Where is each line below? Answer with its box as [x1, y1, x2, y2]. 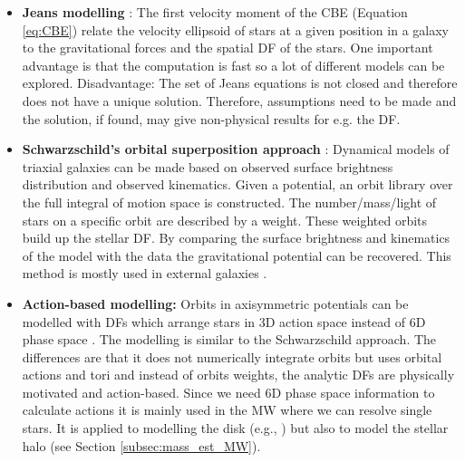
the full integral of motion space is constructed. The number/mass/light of [22, 192, 437, 211]
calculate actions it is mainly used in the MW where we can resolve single [22, 400, 432, 419]
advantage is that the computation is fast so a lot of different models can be [22, 55, 445, 74]
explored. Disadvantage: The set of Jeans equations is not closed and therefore [22, 73, 458, 92]
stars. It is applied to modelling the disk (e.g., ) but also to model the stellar [22, 419, 449, 438]
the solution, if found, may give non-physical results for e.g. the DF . [22, 109, 401, 128]
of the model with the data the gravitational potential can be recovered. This [22, 245, 451, 265]
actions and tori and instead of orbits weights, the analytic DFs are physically [22, 365, 455, 384]
